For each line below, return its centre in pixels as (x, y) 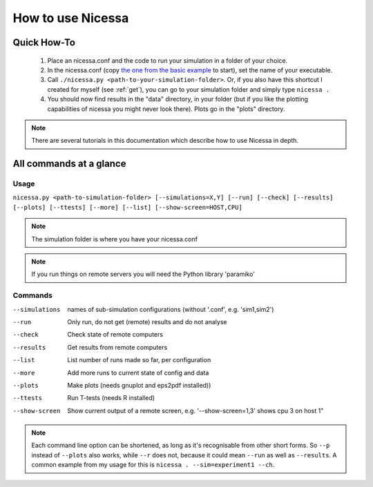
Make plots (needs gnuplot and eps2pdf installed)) (139, 385)
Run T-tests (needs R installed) (111, 398)
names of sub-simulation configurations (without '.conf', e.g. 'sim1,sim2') (171, 309)
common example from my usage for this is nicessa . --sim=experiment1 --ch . (153, 465)
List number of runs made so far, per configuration (139, 360)
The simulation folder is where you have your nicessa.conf (115, 239)
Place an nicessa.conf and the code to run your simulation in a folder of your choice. (168, 60)
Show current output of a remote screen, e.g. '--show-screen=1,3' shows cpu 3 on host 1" (195, 410)
